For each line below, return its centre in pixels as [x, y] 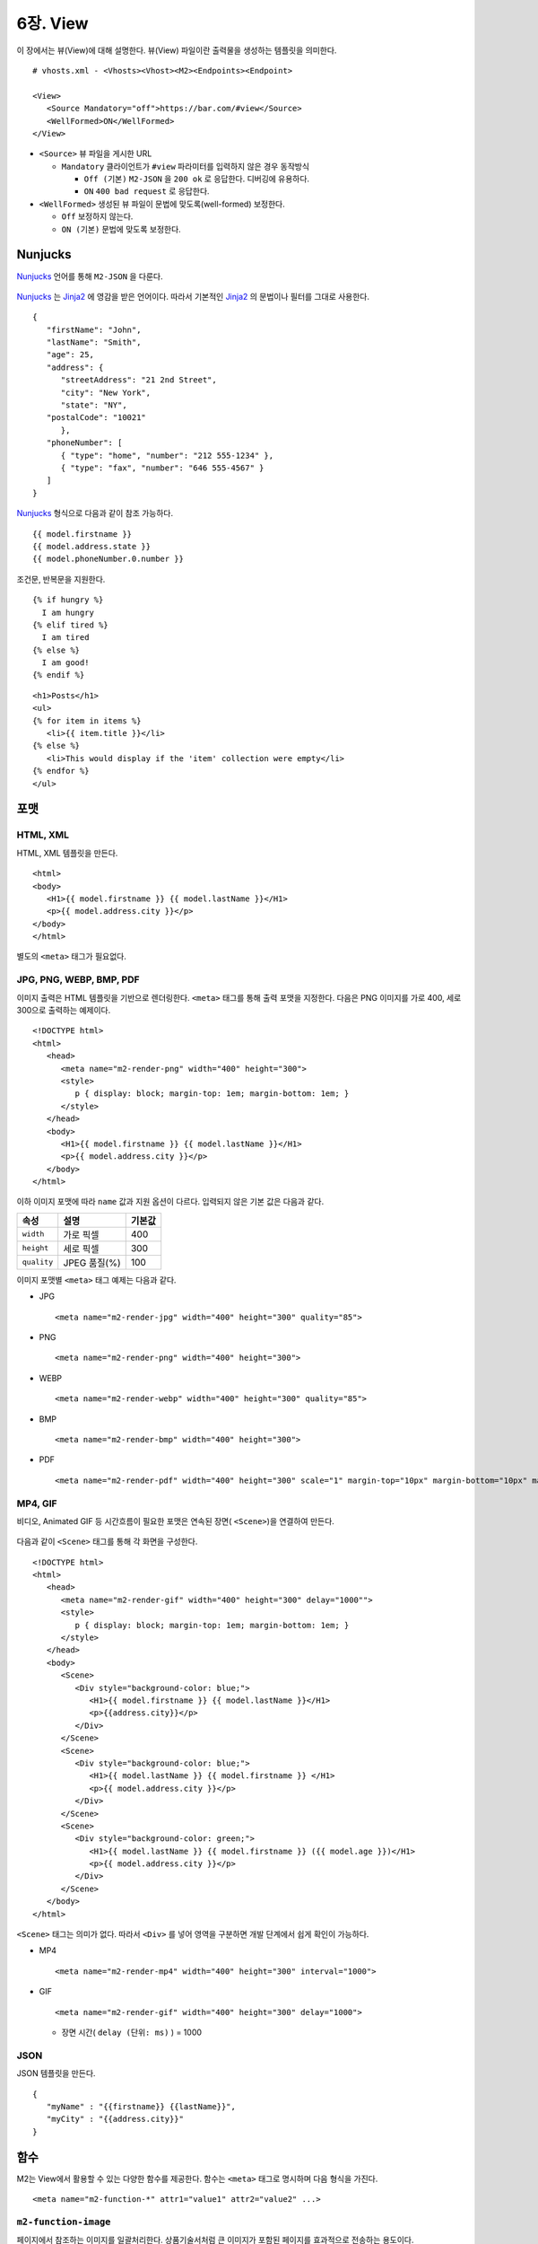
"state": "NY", [94, 405]
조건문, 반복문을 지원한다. [61, 579]
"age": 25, [70, 355]
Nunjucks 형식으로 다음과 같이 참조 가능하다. [95, 513]
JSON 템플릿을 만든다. [56, 2073]
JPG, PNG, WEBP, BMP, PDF [78, 980]
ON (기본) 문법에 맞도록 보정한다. [121, 229]
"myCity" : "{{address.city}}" [115, 2119]
